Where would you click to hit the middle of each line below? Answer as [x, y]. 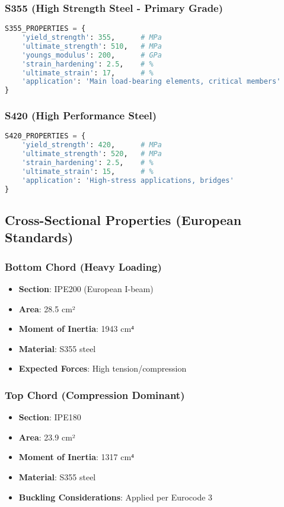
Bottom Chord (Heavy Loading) [83, 266]
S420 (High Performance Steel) [81, 115]
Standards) [39, 237]
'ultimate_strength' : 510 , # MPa [92, 46]
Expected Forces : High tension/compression [103, 368]
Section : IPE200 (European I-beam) [86, 288]
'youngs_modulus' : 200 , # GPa [92, 55]
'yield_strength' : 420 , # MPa [92, 145]
